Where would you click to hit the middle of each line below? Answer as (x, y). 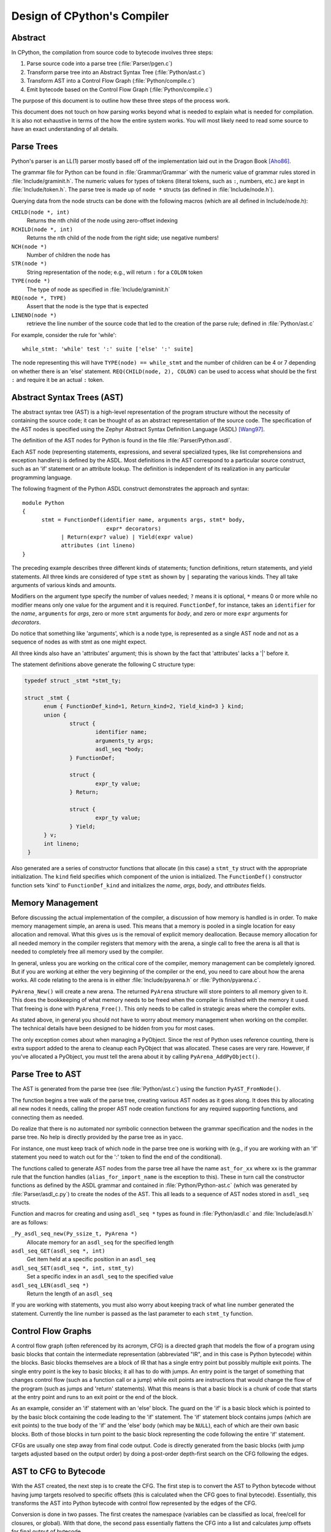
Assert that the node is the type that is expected (87, 306)
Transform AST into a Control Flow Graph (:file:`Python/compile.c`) (111, 81)
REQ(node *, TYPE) (39, 298)
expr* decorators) (134, 528)
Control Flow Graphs (51, 1331)
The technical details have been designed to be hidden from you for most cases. (113, 1028)
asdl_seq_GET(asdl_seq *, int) (58, 1251)
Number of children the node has (68, 255)
